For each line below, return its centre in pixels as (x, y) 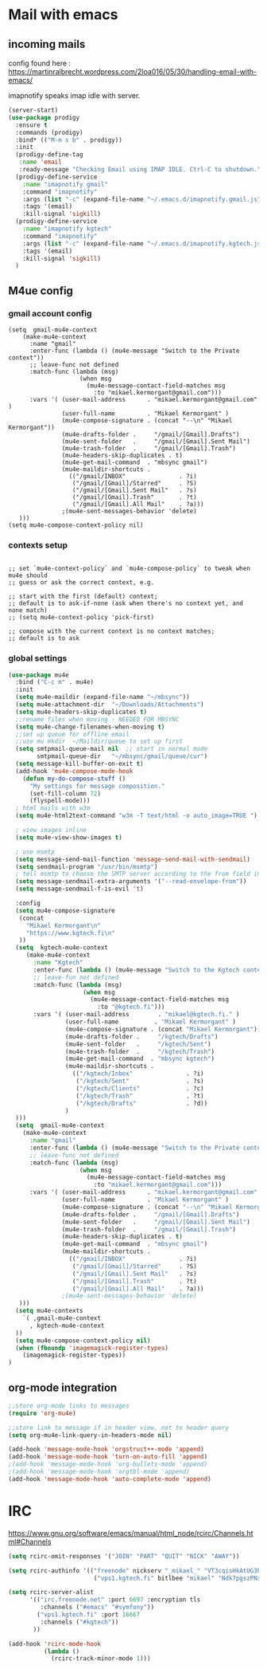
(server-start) (33, 110)
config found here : (40, 63)
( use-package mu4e (39, 675)
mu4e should (28, 575)
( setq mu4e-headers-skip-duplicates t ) (81, 712)
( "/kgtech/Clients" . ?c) (140, 1088)
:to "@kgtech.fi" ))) (131, 1007)
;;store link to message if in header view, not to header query (118, 1427)
